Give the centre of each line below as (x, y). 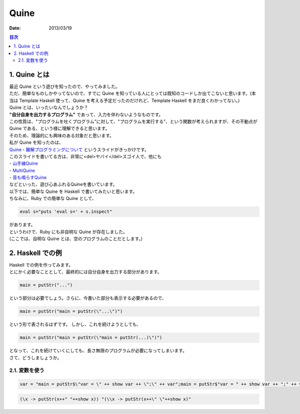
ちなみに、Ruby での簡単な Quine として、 (53, 198)
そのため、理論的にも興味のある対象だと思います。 (62, 135)
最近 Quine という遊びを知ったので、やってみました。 (64, 86)
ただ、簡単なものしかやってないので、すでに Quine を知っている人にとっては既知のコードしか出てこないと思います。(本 (132, 93)
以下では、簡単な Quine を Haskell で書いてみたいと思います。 (73, 191)
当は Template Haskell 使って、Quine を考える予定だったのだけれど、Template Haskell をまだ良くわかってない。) (124, 100)
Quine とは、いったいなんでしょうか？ (49, 107)
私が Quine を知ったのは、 (36, 142)
